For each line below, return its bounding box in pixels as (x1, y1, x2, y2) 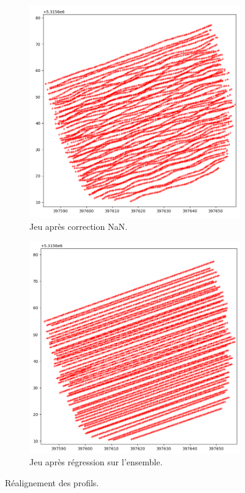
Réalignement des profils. (5, 476, 99, 489)
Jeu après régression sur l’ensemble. (29, 456, 163, 468)
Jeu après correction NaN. (29, 219, 127, 232)
